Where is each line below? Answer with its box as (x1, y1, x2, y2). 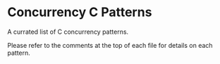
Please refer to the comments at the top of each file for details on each (7, 41, 213, 49)
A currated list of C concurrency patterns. (7, 27, 129, 36)
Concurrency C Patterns (7, 4, 152, 20)
